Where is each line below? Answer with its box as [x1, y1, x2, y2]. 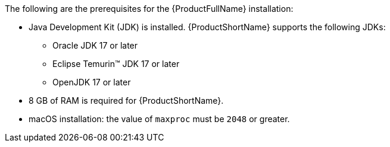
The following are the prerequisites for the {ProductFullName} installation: [5, 4, 294, 14]
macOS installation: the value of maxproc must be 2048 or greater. [29, 114, 290, 124]
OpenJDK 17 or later [52, 77, 131, 87]
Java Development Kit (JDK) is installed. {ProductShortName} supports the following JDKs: [29, 22, 386, 32]
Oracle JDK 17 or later [52, 40, 138, 50]
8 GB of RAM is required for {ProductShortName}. [29, 95, 224, 106]
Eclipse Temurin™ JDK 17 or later [52, 59, 180, 69]
